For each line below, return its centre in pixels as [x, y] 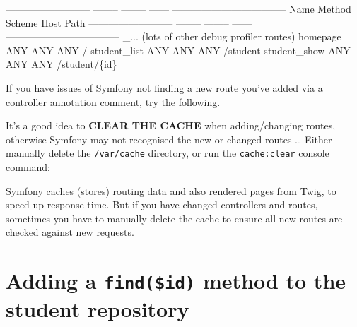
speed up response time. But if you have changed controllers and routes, [162, 204]
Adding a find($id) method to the [176, 281]
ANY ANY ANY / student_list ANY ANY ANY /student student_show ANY [178, 50]
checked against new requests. [70, 232]
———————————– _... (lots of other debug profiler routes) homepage [174, 36]
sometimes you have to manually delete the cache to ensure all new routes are [174, 218]
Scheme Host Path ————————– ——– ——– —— [129, 22]
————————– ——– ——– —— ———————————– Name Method [178, 8]
